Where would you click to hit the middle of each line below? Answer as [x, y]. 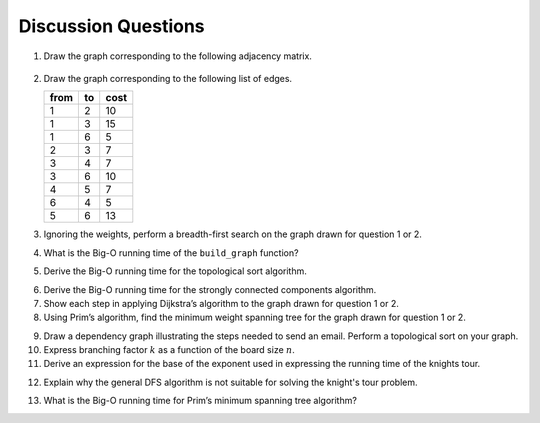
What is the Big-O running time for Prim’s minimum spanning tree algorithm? [200, 401]
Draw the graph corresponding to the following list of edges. [168, 78]
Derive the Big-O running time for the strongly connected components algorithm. [210, 289]
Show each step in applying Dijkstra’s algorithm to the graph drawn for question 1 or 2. [221, 303]
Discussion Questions [111, 26]
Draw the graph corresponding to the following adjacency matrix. [177, 56]
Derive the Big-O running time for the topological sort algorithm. [175, 271]
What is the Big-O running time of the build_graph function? [171, 252]
